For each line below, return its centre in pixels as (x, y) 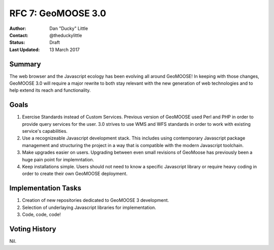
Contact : (19, 35)
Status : (17, 43)
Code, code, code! (41, 215)
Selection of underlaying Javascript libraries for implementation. (89, 207)
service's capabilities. (45, 131)
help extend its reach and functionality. (50, 90)
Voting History (33, 229)
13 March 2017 (65, 49)
